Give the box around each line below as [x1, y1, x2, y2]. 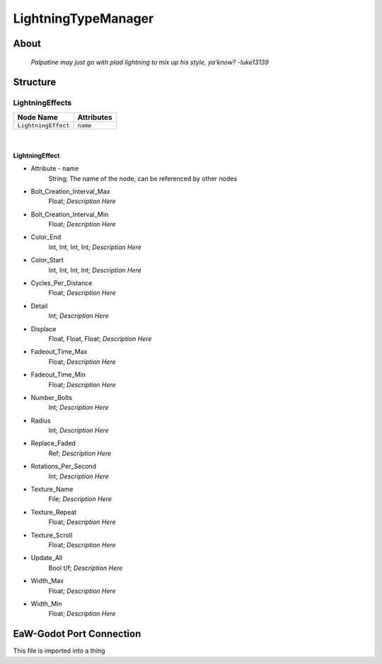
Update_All [30, 554, 63, 562]
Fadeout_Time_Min [30, 370, 86, 379]
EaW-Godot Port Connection [13, 628, 141, 640]
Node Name [17, 112, 58, 122]
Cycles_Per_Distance [30, 279, 93, 287]
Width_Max [30, 577, 64, 585]
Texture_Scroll [30, 531, 73, 539]
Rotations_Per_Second [30, 462, 97, 471]
